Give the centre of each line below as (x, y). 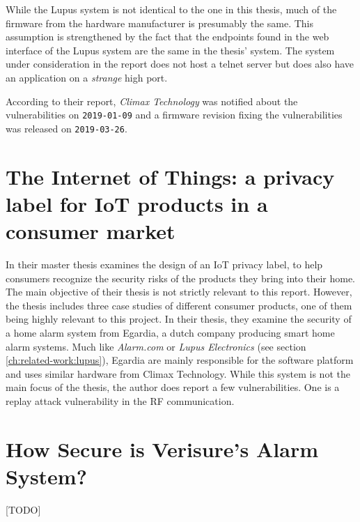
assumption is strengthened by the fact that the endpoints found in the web (167, 37)
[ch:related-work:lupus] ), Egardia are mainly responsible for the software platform (180, 360)
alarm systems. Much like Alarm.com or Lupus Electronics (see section (156, 346)
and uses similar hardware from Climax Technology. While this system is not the (178, 373)
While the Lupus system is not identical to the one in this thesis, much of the (171, 9)
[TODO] (23, 509)
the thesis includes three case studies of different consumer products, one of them (179, 305)
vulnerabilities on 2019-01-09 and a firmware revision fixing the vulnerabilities (174, 115)
